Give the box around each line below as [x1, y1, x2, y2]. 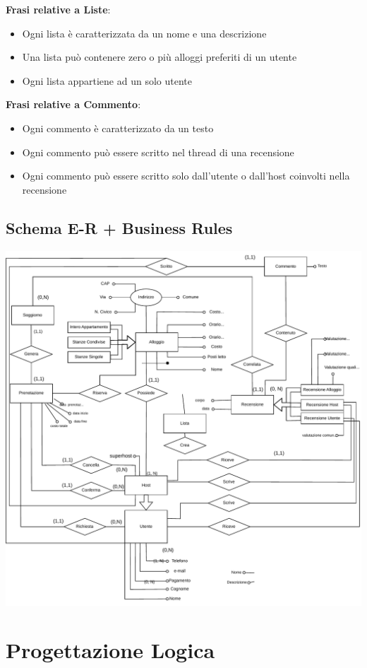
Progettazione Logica [6, 635, 215, 664]
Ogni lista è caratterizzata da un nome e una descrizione [22, 25, 267, 40]
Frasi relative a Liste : [6, 2, 111, 16]
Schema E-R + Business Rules [6, 216, 233, 238]
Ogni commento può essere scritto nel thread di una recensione [22, 144, 294, 159]
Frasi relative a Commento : [6, 97, 141, 112]
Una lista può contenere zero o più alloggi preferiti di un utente [22, 49, 297, 64]
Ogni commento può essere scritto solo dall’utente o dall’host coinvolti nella [22, 168, 350, 183]
